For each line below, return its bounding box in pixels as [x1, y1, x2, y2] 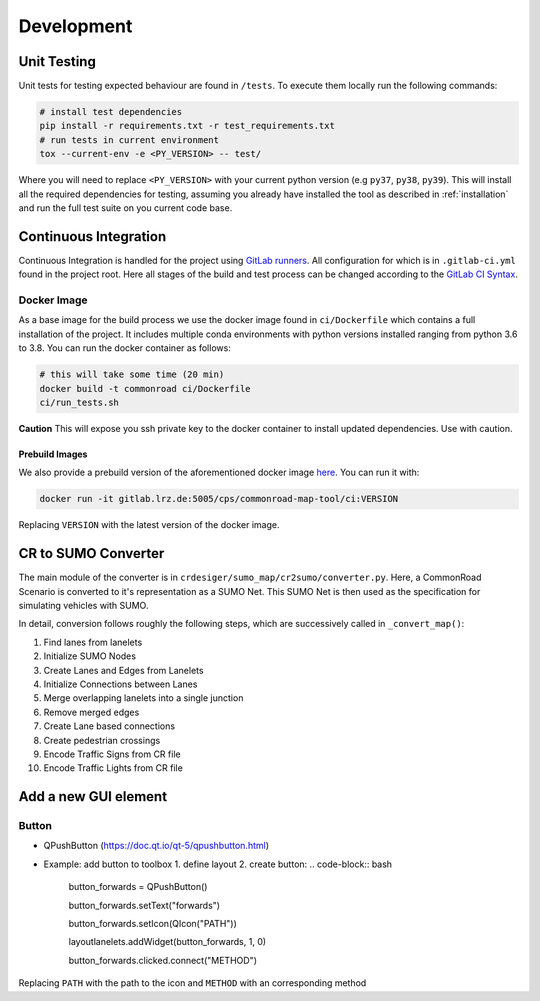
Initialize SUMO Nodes [43, 650, 137, 662]
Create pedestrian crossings [43, 734, 161, 746]
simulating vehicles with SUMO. [18, 600, 149, 611]
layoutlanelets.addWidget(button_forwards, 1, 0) [68, 936, 267, 948]
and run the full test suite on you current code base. [18, 201, 233, 214]
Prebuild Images [18, 448, 88, 460]
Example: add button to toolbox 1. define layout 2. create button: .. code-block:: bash [43, 858, 393, 870]
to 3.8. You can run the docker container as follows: [18, 342, 232, 354]
